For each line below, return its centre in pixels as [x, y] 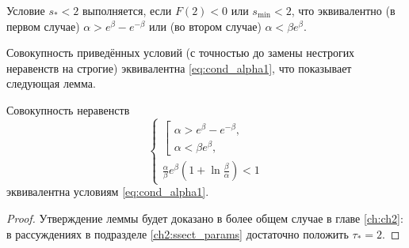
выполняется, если [127, 10]
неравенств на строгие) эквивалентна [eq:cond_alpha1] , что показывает [179, 68]
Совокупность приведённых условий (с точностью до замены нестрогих [181, 53]
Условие [26, 10]
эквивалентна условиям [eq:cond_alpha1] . [108, 192]
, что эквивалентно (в [343, 10]
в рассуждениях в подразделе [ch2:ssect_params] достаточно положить [178, 233]
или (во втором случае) [205, 26]
